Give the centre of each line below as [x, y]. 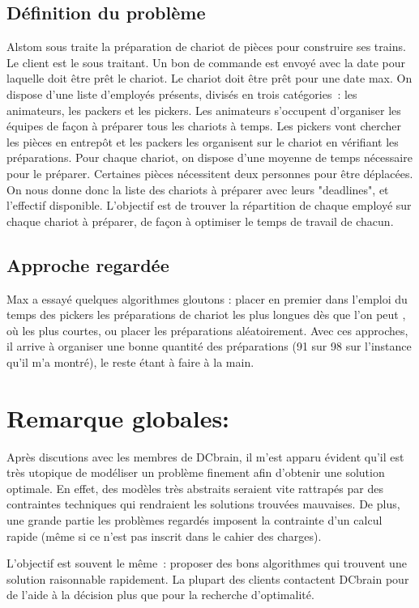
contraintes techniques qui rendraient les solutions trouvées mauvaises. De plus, [203, 504]
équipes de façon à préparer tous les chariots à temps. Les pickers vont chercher [204, 126]
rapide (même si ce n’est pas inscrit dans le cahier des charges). [164, 536]
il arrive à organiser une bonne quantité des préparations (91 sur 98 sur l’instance [209, 346]
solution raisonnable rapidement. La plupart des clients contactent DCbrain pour [208, 578]
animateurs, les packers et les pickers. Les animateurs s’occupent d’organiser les [204, 110]
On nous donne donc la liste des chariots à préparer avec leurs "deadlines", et [198, 189]
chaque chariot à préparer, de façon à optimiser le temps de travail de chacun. [200, 221]
